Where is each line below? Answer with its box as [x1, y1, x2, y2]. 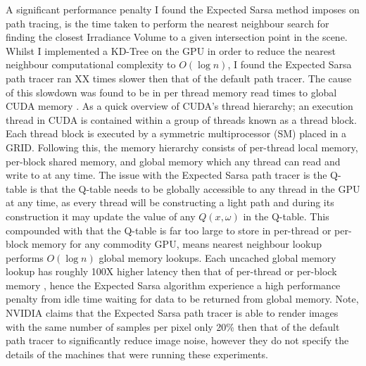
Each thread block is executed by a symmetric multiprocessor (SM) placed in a [6, 126, 347, 141]
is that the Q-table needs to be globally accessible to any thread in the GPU [30, 181, 360, 196]
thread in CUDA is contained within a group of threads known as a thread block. [6, 112, 357, 127]
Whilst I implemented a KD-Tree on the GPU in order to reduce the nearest [6, 43, 336, 58]
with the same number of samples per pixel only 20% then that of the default [6, 319, 340, 334]
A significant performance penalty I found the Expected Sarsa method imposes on [6, 2, 360, 16]
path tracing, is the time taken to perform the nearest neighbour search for [6, 15, 329, 30]
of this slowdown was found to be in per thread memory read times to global [6, 84, 337, 99]
